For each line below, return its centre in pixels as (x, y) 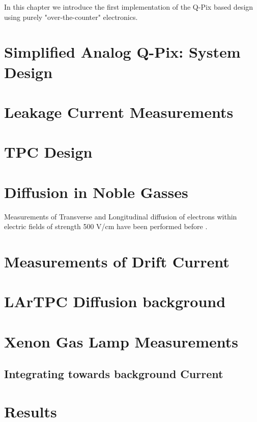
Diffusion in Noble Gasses (96, 192)
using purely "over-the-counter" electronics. (71, 17)
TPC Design (48, 152)
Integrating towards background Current (114, 374)
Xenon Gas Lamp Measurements (121, 341)
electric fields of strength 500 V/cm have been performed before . (106, 226)
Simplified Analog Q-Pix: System (122, 52)
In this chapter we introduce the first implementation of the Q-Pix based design (129, 7)
